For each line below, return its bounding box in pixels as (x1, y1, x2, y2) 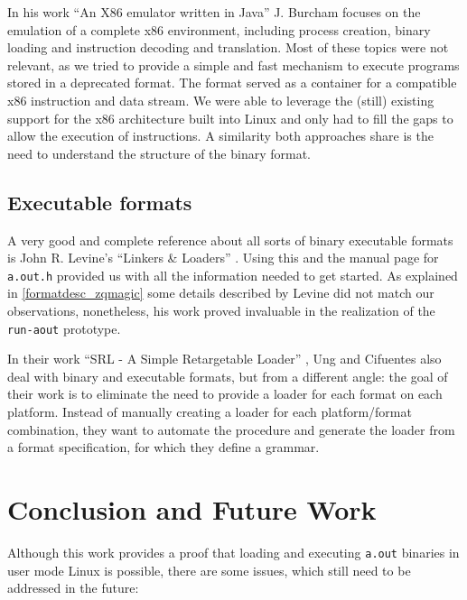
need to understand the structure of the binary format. (7, 143, 311, 162)
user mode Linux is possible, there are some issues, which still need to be (7, 560, 411, 579)
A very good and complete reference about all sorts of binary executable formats (7, 230, 453, 249)
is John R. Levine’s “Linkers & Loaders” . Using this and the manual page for (7, 248, 439, 267)
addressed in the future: (7, 578, 139, 597)
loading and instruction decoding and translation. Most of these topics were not (7, 38, 449, 57)
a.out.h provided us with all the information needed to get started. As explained (7, 265, 458, 284)
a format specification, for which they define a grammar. (7, 438, 320, 457)
